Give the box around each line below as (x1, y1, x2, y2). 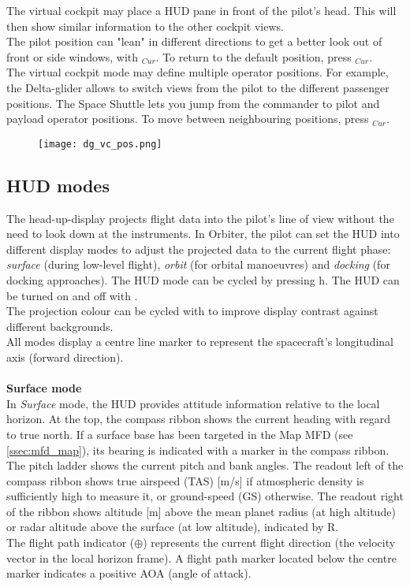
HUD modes (6, 173, 110, 197)
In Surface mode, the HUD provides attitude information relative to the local (6, 395, 380, 411)
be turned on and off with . (6, 287, 138, 303)
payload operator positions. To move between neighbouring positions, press (6, 110, 369, 127)
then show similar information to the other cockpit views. (6, 17, 284, 34)
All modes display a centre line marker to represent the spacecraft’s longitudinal (6, 333, 393, 350)
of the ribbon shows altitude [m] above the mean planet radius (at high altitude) (6, 503, 396, 519)
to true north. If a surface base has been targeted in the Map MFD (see (6, 425, 353, 442)
